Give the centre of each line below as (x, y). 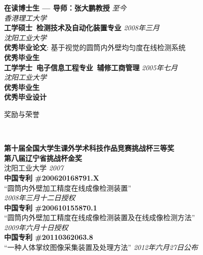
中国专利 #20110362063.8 (49, 237)
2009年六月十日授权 (36, 227)
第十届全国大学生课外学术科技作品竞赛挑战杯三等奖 (89, 148)
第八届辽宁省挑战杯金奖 (43, 158)
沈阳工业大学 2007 (34, 168)
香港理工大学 (25, 17)
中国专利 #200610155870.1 (51, 207)
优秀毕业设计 (25, 97)
